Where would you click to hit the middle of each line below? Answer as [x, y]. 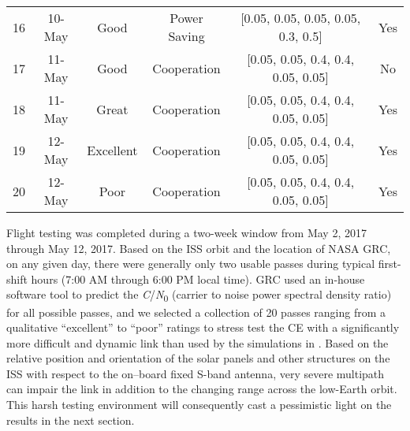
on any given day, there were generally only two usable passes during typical [191, 264]
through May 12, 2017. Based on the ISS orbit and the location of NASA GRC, [199, 248]
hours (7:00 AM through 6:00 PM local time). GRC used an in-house [198, 279]
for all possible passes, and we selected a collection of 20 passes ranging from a [196, 312]
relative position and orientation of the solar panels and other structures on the [198, 358]
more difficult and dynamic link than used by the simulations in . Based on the [198, 342]
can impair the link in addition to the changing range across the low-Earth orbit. [202, 389]
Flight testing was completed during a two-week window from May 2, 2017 [186, 232]
